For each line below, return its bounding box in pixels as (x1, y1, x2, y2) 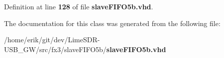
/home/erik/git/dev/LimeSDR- (4, 34, 100, 45)
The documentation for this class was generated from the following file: (4, 18, 221, 28)
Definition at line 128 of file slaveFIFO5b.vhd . (4, 1, 153, 11)
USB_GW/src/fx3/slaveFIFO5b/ (4, 44, 107, 54)
